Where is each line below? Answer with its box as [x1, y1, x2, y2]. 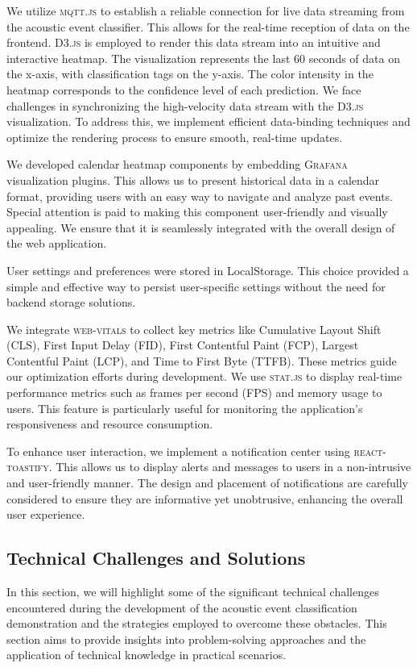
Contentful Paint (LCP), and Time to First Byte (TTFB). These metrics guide [6, 352, 397, 369]
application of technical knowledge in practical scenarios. [6, 646, 287, 663]
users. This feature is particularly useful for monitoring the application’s [6, 399, 363, 416]
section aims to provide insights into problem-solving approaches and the [6, 630, 366, 647]
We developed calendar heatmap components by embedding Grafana [6, 156, 348, 173]
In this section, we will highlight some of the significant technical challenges [6, 583, 379, 600]
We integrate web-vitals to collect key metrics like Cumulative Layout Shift [6, 320, 382, 337]
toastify [6, 458, 49, 475]
